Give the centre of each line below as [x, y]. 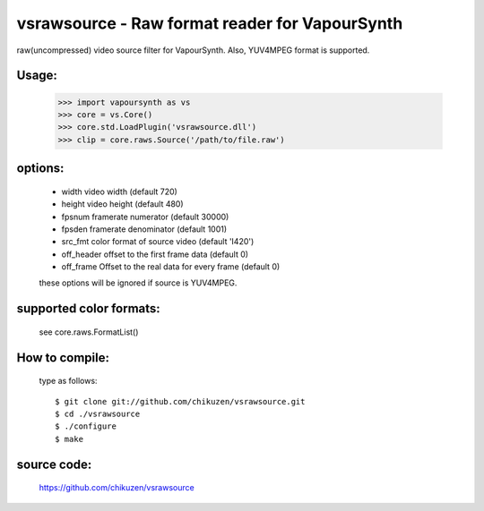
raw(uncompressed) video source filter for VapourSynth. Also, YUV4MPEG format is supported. [193, 50]
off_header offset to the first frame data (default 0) [155, 254]
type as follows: [68, 381]
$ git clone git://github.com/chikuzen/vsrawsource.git [180, 401]
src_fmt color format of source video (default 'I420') [158, 242]
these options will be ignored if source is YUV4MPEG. [138, 283]
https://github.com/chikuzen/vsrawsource [117, 488]
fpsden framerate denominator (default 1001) [144, 229]
